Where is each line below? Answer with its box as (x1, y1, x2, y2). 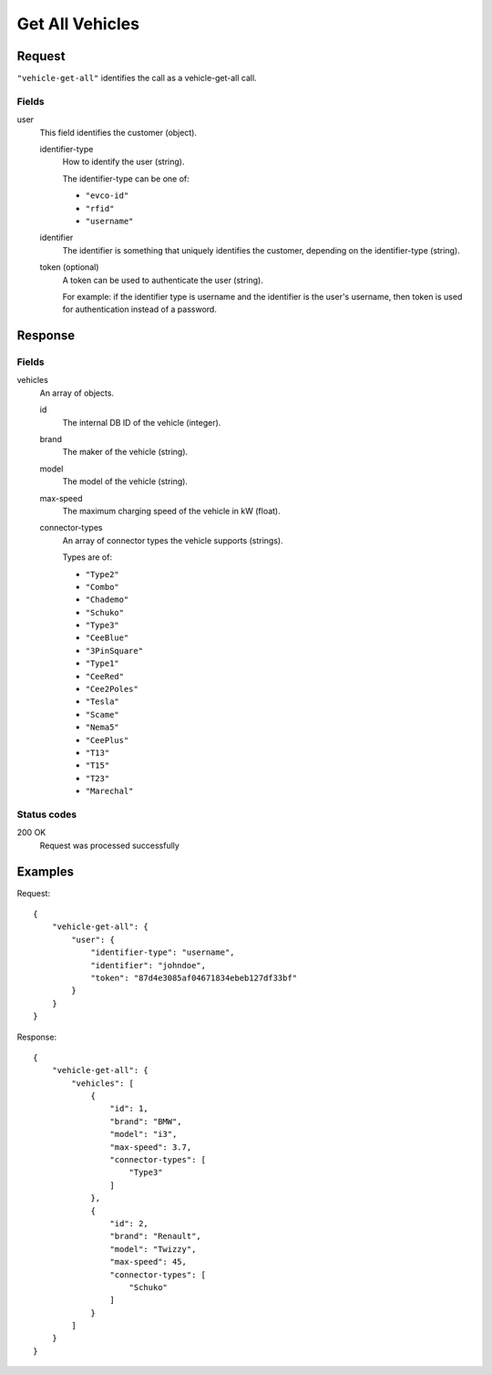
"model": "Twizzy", (109, 1244, 197, 1254)
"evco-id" (85, 191, 129, 201)
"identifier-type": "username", (90, 947, 236, 957)
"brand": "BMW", (109, 1116, 182, 1126)
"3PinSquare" (85, 646, 144, 656)
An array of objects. (39, 388, 114, 398)
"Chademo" (85, 594, 129, 605)
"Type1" (85, 658, 120, 669)
